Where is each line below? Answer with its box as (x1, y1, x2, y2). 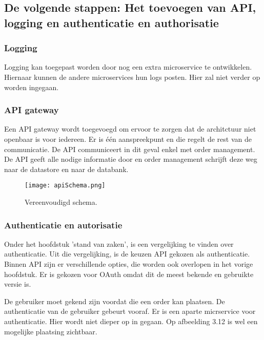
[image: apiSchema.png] (25, 182, 106, 189)
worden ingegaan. (4, 81, 59, 92)
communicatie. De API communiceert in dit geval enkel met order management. (4, 143, 255, 154)
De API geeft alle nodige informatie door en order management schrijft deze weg (4, 154, 257, 164)
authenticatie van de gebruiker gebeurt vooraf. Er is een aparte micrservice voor (4, 306, 256, 316)
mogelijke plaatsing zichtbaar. (4, 326, 97, 336)
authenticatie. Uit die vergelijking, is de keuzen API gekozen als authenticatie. (4, 248, 250, 259)
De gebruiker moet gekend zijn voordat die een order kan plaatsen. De (4, 295, 225, 306)
